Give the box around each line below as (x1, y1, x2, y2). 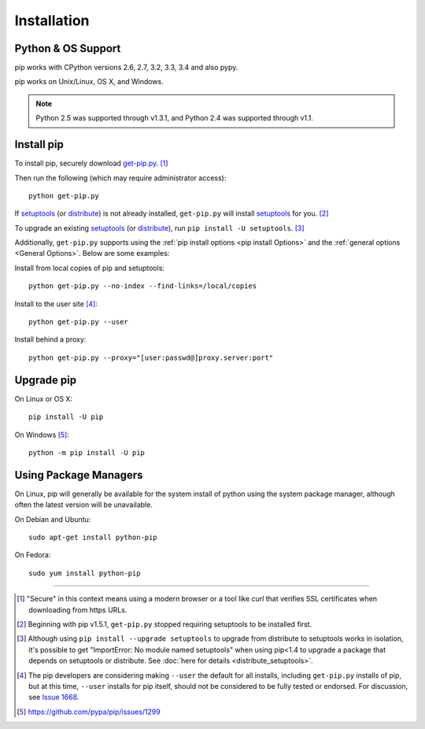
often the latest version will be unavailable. (14, 500, 153, 509)
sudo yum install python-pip (28, 568, 141, 578)
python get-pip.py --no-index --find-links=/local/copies (28, 282, 257, 290)
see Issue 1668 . (28, 693, 79, 702)
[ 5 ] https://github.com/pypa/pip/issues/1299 (17, 707, 161, 716)
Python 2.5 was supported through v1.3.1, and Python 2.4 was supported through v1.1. (35, 113, 314, 123)
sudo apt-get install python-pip (28, 532, 157, 542)
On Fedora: (14, 550, 51, 560)
